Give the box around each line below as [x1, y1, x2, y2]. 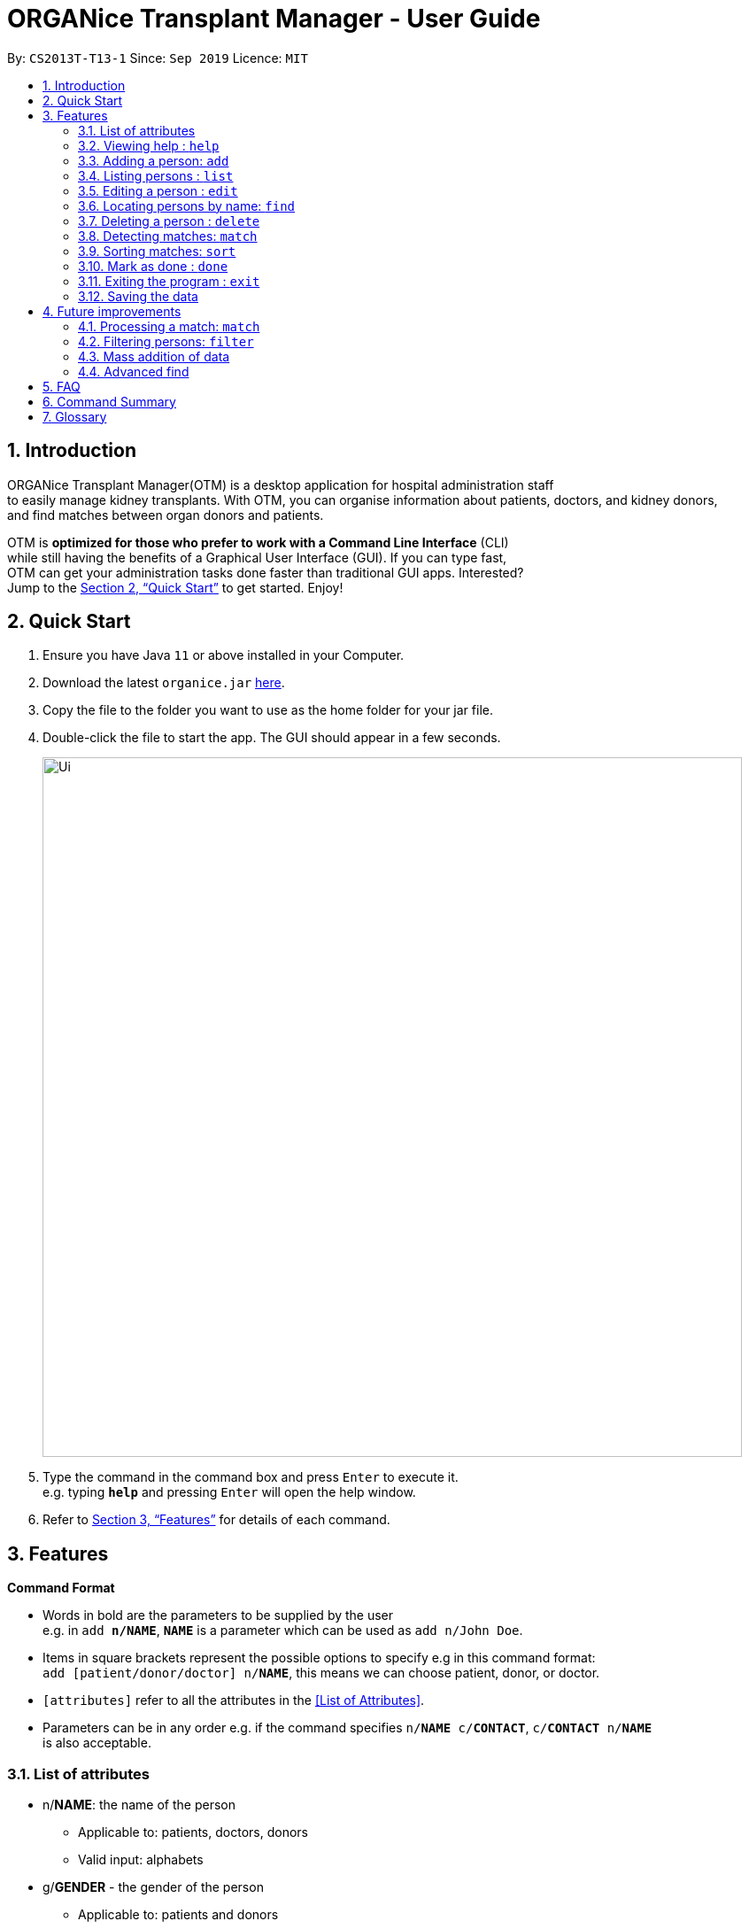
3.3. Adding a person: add [78, 152, 229, 168]
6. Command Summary [42, 393, 176, 409]
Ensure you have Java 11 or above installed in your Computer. [42, 647, 405, 663]
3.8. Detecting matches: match [78, 228, 258, 244]
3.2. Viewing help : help [78, 137, 220, 153]
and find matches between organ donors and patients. [7, 507, 324, 523]
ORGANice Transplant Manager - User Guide [7, 4, 541, 34]
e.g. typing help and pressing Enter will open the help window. [42, 1484, 416, 1500]
